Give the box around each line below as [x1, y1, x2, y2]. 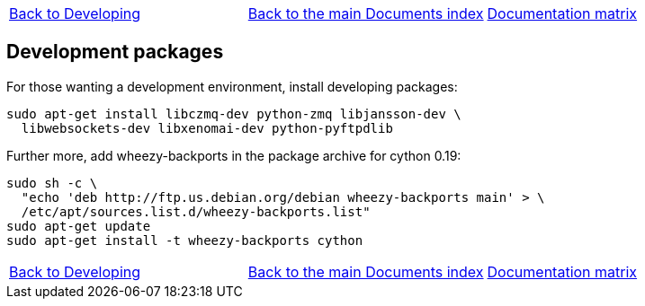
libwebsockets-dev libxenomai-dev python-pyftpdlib [21, 120, 393, 136]
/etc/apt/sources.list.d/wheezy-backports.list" [21, 204, 371, 219]
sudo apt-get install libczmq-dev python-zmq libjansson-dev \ [6, 106, 461, 121]
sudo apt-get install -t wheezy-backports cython [6, 232, 363, 248]
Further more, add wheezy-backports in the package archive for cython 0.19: [6, 147, 461, 163]
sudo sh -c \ [6, 175, 98, 190]
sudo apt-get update [6, 218, 151, 233]
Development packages [6, 40, 224, 64]
